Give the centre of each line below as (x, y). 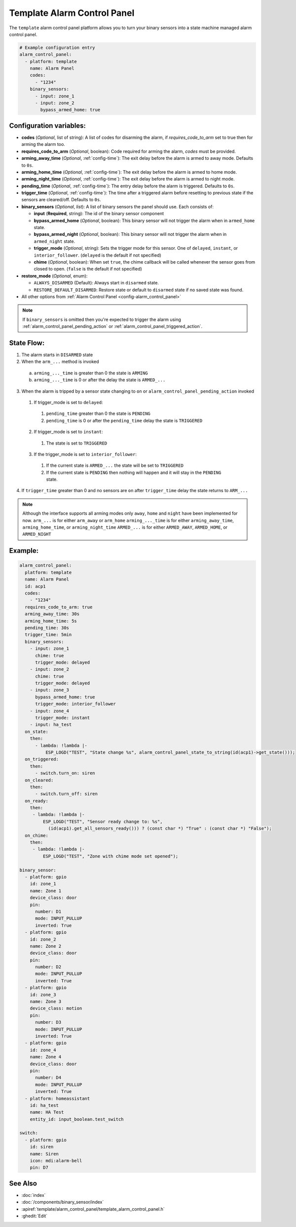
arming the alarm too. (43, 144)
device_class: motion (56, 1008)
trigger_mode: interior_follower (75, 704)
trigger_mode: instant (63, 718)
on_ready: (37, 801)
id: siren (42, 1147)
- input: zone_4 (49, 711)
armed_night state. (55, 241)
